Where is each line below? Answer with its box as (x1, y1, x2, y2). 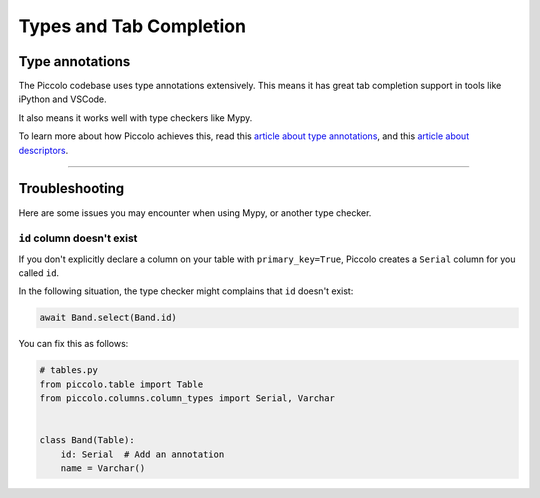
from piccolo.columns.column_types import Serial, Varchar (39, 393, 335, 404)
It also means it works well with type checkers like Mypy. (18, 111, 253, 124)
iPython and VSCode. (18, 93, 107, 105)
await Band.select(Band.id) (39, 312, 177, 324)
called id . (18, 267, 60, 279)
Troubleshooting (18, 180, 125, 197)
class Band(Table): (39, 435, 135, 446)
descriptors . (18, 144, 69, 156)
